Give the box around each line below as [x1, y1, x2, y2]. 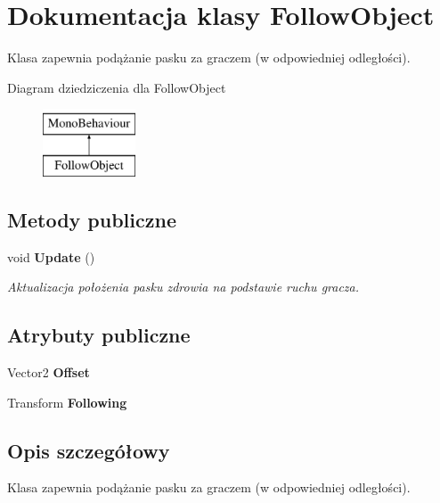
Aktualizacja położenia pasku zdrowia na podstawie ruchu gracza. [7, 277, 360, 296]
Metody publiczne [7, 205, 176, 233]
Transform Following [7, 392, 127, 411]
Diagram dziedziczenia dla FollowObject [7, 78, 226, 96]
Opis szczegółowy [7, 436, 170, 464]
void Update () [7, 247, 95, 266]
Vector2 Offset [7, 363, 90, 382]
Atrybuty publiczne [7, 321, 191, 349]
